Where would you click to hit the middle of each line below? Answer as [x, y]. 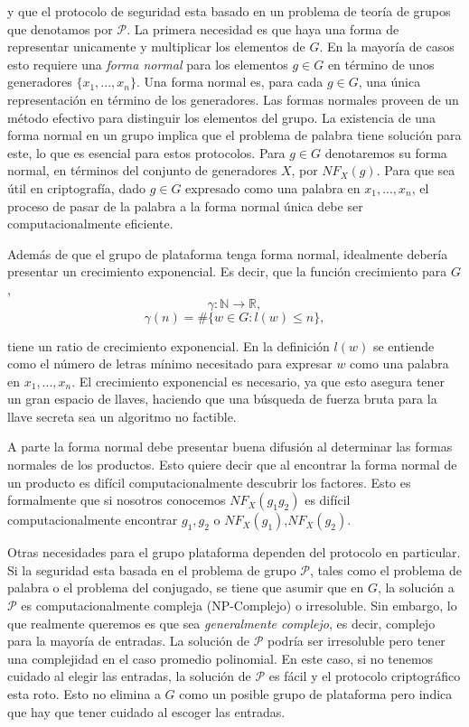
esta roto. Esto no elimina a [84, 694]
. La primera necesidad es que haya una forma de [263, 28]
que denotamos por [60, 28]
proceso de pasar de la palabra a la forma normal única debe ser [185, 205]
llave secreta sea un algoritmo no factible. [122, 416]
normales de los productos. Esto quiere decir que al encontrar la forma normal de [232, 465]
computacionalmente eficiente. [90, 224]
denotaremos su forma [386, 152]
